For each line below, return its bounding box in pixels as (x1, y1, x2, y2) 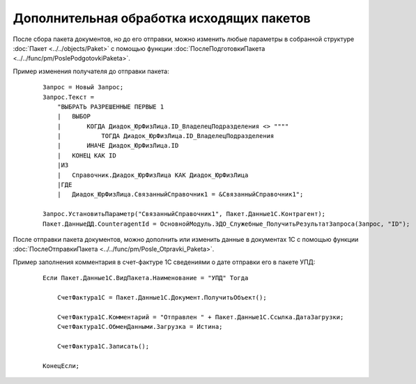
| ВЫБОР (56, 112, 91, 121)
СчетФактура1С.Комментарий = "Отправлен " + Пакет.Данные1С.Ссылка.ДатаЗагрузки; (56, 313, 344, 321)
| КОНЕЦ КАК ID (56, 151, 116, 160)
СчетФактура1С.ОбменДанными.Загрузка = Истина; (56, 323, 223, 331)
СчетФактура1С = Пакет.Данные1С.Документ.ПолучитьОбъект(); (56, 293, 268, 301)
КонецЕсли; (43, 362, 80, 369)
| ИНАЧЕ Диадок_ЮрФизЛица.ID (56, 141, 179, 150)
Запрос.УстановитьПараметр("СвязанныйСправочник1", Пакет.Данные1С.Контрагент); (43, 210, 326, 218)
